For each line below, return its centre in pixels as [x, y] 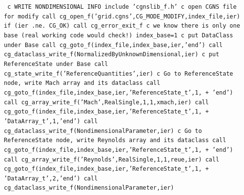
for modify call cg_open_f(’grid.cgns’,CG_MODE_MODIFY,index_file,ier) [122, 16]
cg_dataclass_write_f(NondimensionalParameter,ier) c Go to [103, 131]
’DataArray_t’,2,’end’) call [51, 178]
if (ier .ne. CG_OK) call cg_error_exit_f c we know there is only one [122, 26]
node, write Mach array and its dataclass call [82, 83]
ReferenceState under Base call [56, 64]
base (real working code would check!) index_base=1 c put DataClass [119, 35]
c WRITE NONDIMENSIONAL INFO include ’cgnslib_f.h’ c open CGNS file [122, 7]
